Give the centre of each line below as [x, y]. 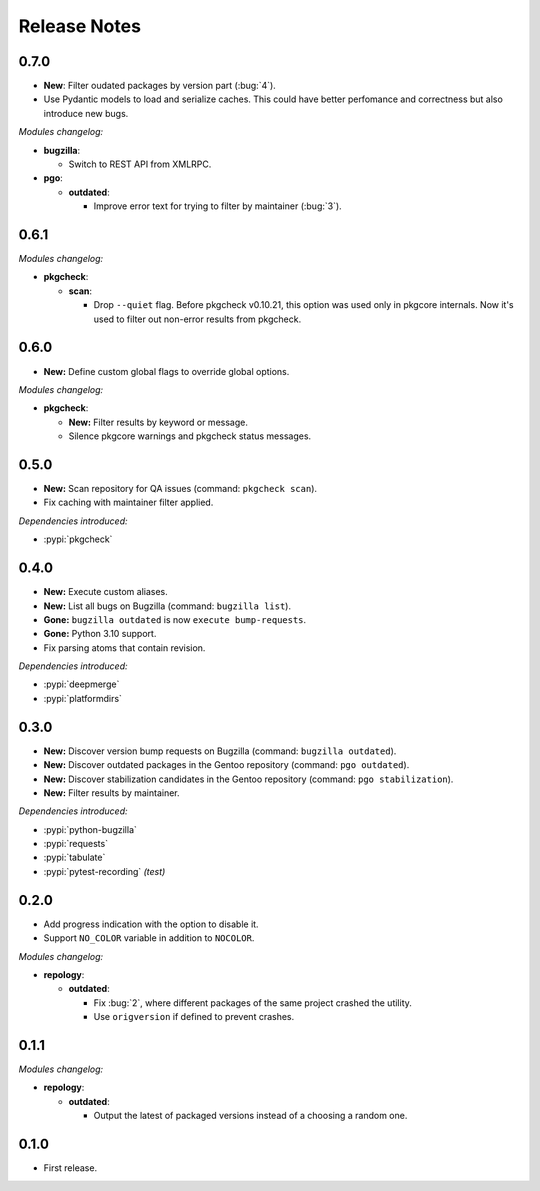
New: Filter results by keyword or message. [158, 422]
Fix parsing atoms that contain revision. [124, 647]
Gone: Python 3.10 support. [100, 634]
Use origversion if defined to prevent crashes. [194, 1017]
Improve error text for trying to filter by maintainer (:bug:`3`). [217, 206]
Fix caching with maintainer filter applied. [128, 502]
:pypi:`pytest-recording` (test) [104, 871]
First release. [70, 1168]
